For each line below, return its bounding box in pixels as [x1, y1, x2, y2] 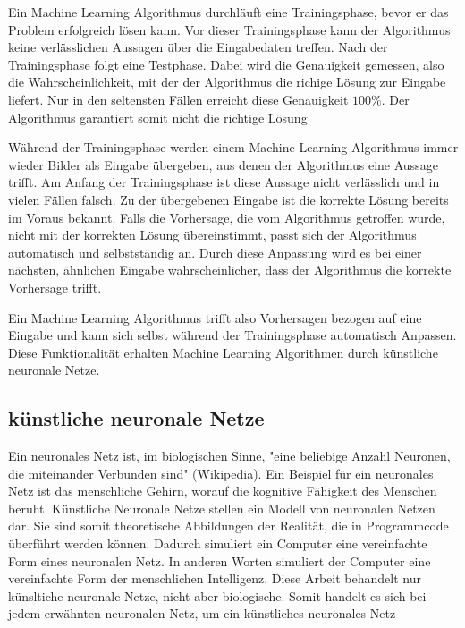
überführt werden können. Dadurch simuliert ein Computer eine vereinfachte [8, 534, 427, 553]
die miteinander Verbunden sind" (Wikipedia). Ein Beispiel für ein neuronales [8, 463, 434, 482]
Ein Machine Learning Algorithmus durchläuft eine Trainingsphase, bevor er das [8, 3, 449, 21]
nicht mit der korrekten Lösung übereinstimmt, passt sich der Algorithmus [8, 225, 417, 244]
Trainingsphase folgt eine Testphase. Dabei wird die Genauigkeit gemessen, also [8, 55, 444, 73]
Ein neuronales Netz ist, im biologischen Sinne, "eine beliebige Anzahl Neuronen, [8, 446, 451, 465]
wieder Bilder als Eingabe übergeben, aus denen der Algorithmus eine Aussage [8, 155, 438, 174]
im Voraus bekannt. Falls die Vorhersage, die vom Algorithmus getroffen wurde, [8, 208, 445, 226]
